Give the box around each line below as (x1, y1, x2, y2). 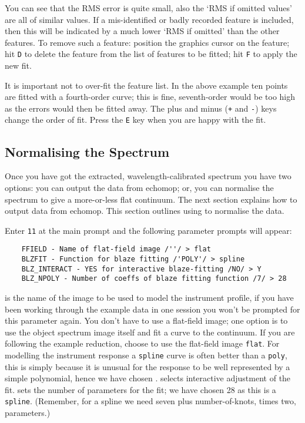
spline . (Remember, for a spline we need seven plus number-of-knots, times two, (5, 395, 296, 407)
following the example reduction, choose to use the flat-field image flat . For (5, 337, 280, 350)
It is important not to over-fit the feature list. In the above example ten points (5, 79, 288, 91)
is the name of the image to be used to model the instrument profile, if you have (5, 291, 294, 303)
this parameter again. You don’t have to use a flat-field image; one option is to (5, 314, 288, 327)
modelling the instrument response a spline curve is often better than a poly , (5, 349, 287, 361)
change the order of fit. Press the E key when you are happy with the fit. (5, 113, 266, 126)
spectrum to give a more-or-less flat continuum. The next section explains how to (5, 193, 297, 205)
